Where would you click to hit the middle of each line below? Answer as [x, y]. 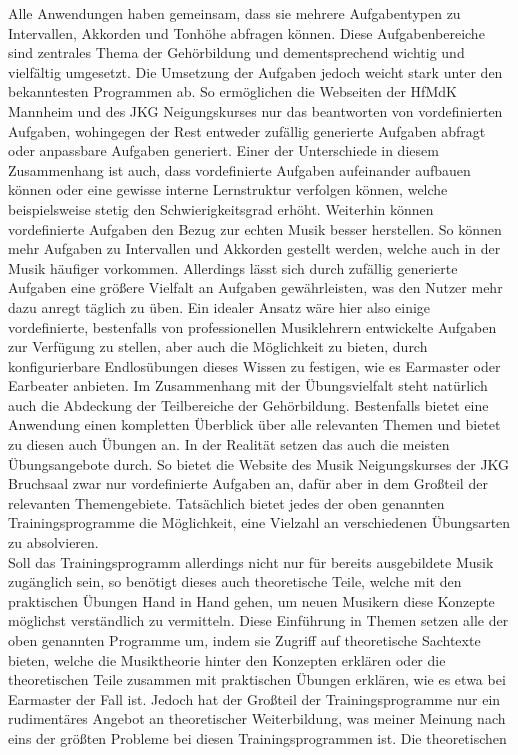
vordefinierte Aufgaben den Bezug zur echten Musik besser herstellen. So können [255, 228]
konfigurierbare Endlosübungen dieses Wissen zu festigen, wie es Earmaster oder [254, 365]
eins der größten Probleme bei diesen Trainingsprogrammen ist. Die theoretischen [257, 737]
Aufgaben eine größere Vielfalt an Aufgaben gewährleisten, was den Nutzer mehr [255, 287]
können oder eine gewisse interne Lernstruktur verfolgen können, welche [228, 189]
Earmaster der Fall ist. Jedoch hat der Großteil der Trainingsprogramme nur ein [254, 698]
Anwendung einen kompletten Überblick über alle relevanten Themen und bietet [254, 424]
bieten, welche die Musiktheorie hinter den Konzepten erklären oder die [227, 659]
